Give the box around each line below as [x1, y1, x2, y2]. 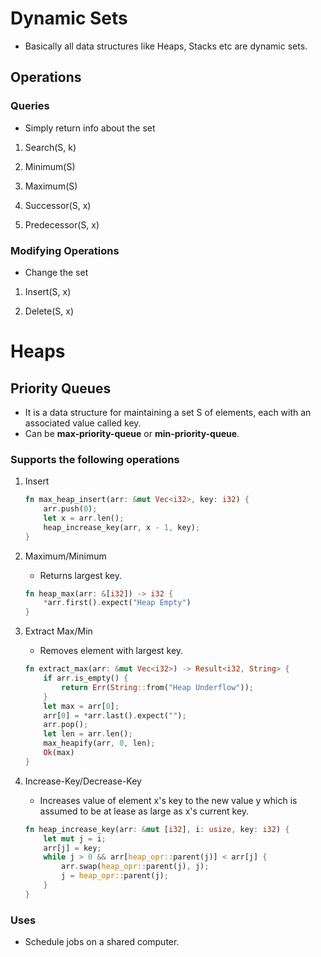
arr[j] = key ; [43, 843, 102, 853]
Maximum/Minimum [24, 550, 107, 562]
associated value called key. [24, 417, 142, 429]
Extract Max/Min [24, 625, 93, 637]
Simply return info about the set [24, 122, 156, 134]
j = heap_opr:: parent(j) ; [61, 871, 169, 881]
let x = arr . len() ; [43, 513, 125, 523]
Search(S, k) [24, 141, 77, 153]
